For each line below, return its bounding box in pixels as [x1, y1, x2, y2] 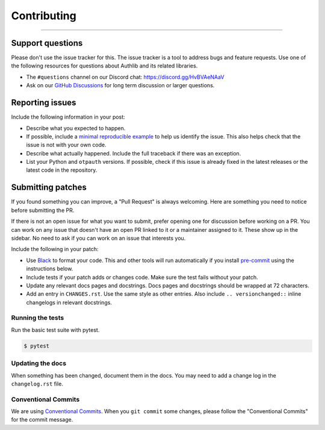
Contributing [11, 9, 76, 22]
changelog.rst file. [11, 380, 63, 387]
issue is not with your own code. [26, 142, 107, 149]
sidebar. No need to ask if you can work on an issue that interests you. [11, 234, 186, 241]
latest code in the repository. [26, 166, 97, 174]
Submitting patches [11, 182, 87, 193]
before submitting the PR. [11, 207, 75, 214]
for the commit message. [11, 416, 73, 423]
